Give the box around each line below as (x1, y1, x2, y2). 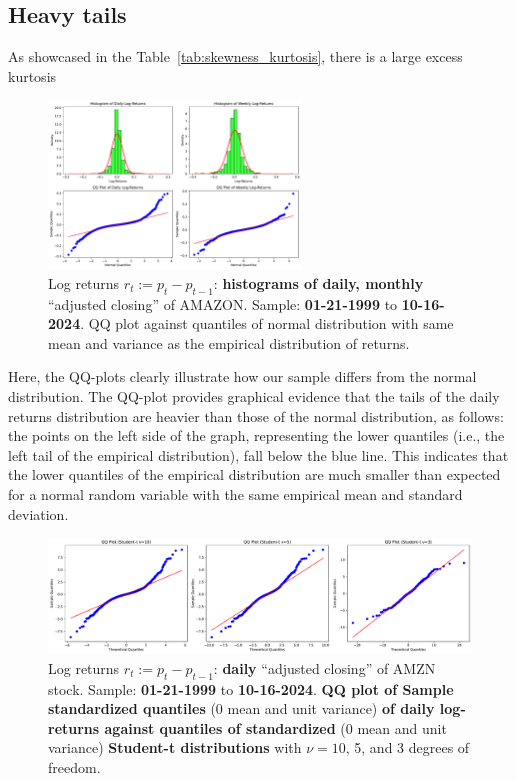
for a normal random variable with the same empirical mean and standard (8, 484, 463, 505)
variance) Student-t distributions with (48, 737, 302, 758)
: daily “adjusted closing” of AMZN (213, 657, 436, 678)
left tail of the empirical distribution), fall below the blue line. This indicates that (8, 444, 509, 465)
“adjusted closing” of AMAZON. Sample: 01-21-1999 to (48, 293, 398, 314)
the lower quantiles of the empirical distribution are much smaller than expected (8, 464, 501, 485)
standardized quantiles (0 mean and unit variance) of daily (48, 698, 435, 719)
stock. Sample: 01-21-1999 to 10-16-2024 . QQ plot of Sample (48, 678, 454, 699)
